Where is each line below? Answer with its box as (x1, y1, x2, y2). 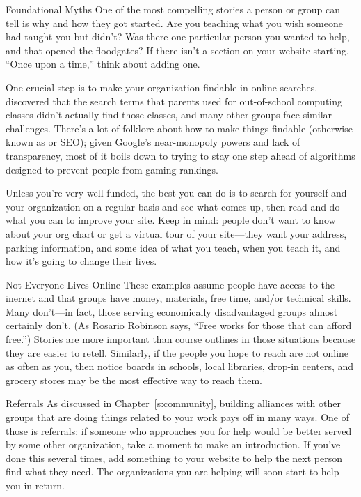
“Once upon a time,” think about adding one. (6, 56, 200, 71)
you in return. (6, 478, 65, 492)
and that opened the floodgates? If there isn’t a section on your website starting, (6, 43, 350, 57)
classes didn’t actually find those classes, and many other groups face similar (6, 107, 332, 122)
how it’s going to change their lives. (6, 254, 157, 268)
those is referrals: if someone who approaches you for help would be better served (6, 423, 352, 438)
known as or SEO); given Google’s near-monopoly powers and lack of (6, 135, 300, 149)
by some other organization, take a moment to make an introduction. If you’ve (6, 437, 341, 452)
